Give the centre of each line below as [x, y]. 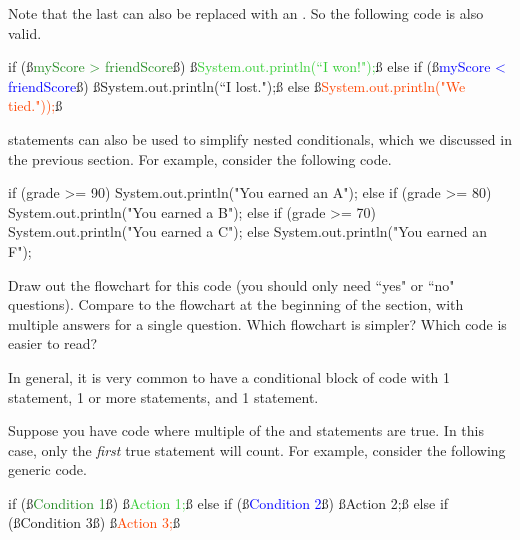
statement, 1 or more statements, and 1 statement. [163, 396]
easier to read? [53, 343]
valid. [25, 32]
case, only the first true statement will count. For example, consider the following [257, 449]
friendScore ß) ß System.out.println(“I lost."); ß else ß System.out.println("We [237, 85]
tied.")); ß [35, 105]
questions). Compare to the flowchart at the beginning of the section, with [236, 304]
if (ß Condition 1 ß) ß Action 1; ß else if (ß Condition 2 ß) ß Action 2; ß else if [228, 502]
